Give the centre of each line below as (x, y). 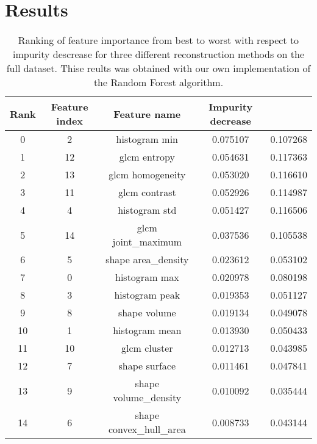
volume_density (147, 398)
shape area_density (147, 260)
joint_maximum (147, 242)
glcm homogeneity (147, 175)
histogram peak (147, 295)
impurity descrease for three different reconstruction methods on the (158, 54)
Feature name (147, 114)
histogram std (147, 210)
